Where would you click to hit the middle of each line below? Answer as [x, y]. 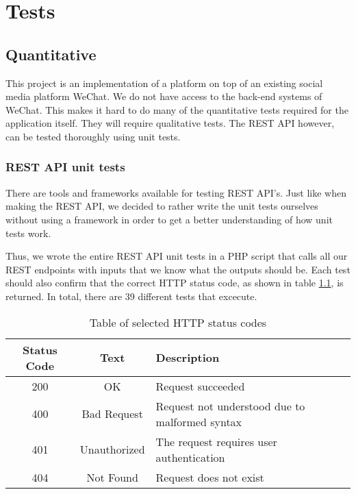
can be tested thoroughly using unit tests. [93, 136]
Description [188, 358]
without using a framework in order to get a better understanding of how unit [169, 219]
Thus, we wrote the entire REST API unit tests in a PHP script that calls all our [177, 256]
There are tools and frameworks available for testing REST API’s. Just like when [176, 192]
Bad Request [112, 414]
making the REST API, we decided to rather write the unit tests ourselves [162, 206]
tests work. [28, 233]
